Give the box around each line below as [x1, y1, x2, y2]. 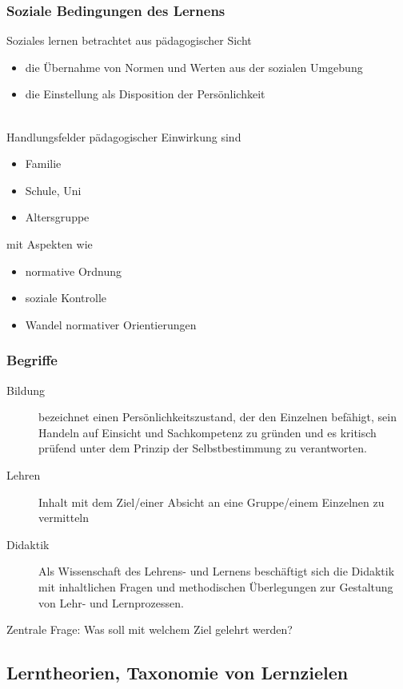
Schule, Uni [25, 181, 82, 198]
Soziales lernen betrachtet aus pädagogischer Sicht [6, 32, 252, 49]
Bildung [6, 381, 46, 398]
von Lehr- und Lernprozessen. [38, 594, 184, 611]
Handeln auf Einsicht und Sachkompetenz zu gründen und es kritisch [38, 424, 377, 440]
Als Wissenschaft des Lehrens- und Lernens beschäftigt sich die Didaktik [38, 563, 395, 579]
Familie [25, 155, 62, 172]
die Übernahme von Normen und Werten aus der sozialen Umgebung [25, 58, 363, 75]
